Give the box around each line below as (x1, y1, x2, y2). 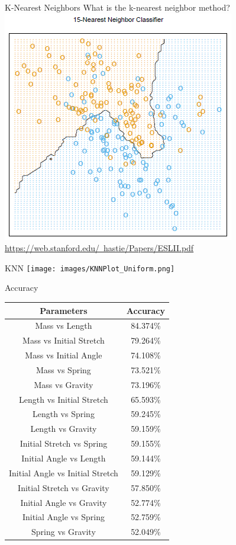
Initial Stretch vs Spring (20, 437, 108, 450)
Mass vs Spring (36, 363, 91, 376)
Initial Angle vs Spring (22, 511, 105, 523)
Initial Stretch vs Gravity (18, 481, 109, 493)
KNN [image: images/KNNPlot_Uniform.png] (5, 261, 175, 274)
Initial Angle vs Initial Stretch (9, 466, 118, 479)
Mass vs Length (35, 319, 92, 332)
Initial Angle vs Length (21, 451, 106, 464)
